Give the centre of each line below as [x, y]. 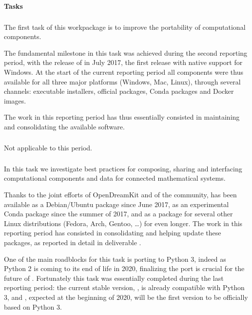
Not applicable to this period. [48, 147]
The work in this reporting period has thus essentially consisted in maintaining [122, 117]
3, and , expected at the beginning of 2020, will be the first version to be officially [126, 297]
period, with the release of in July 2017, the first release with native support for [123, 62]
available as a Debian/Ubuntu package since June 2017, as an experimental [116, 204]
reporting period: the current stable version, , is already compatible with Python [124, 287]
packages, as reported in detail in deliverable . [73, 242]
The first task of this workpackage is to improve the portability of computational [125, 27]
